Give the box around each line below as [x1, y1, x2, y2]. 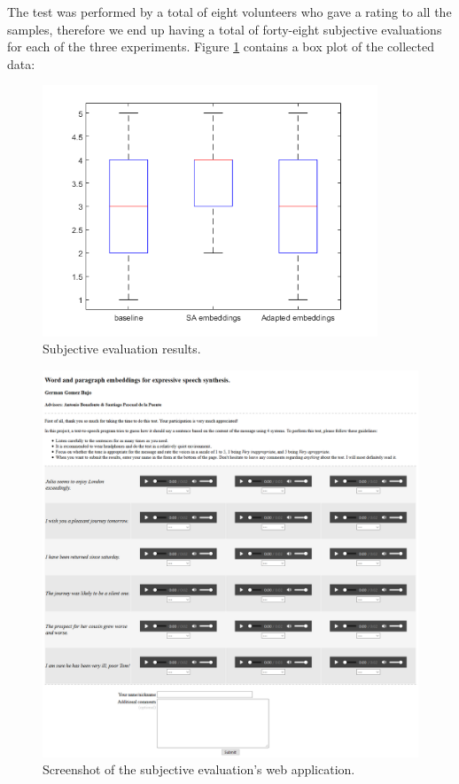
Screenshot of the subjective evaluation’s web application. [43, 760, 355, 779]
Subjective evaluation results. [43, 339, 201, 358]
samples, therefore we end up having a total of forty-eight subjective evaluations [7, 19, 442, 38]
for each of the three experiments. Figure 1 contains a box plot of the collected [7, 37, 434, 56]
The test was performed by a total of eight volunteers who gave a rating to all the [7, 3, 452, 20]
